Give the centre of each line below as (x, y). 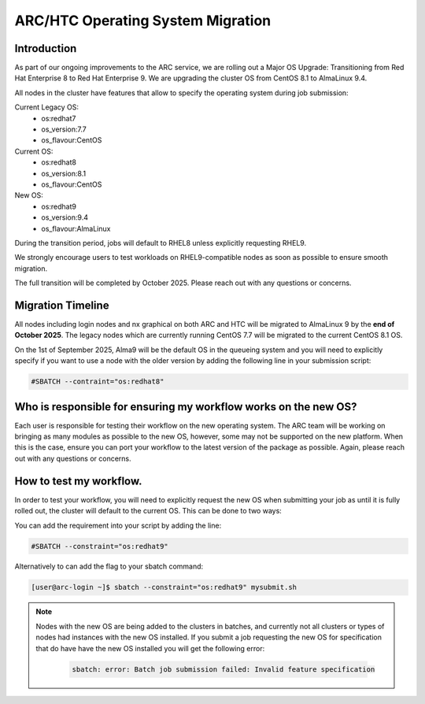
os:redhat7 (59, 118)
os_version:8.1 (64, 173)
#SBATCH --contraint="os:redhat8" (98, 382)
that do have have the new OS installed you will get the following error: (150, 648)
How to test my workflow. (78, 481)
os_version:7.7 (64, 129)
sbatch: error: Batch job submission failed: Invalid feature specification (224, 669)
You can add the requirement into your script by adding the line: (118, 525)
